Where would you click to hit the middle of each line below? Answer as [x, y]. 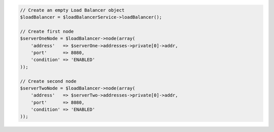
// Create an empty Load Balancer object [72, 10]
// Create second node [48, 81]
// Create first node [47, 31]
